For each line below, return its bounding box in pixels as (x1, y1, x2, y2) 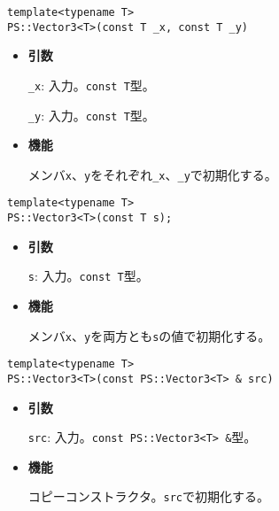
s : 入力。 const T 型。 (27, 267, 149, 285)
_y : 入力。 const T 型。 (27, 105, 155, 124)
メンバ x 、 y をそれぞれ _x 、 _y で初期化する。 (27, 165, 277, 183)
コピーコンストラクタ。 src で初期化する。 (27, 487, 270, 506)
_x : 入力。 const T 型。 (27, 75, 155, 94)
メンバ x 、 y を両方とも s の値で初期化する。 (27, 326, 271, 345)
